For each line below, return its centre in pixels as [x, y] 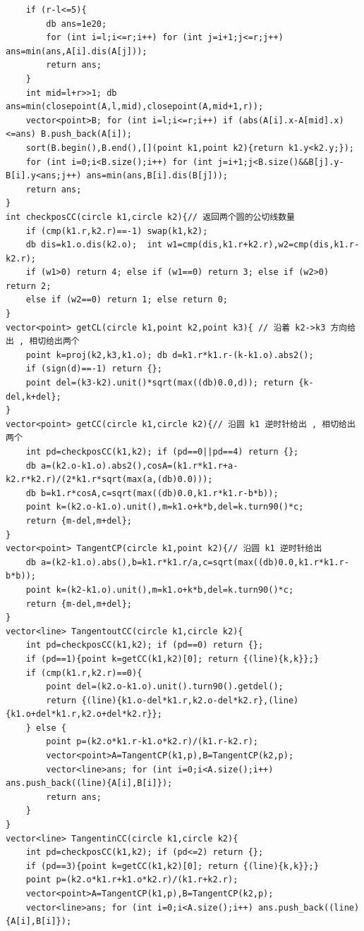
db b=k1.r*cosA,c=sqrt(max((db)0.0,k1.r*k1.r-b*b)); [152, 493]
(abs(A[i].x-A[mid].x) [291, 120]
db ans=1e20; [77, 24]
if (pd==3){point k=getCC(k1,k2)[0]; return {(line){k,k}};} [172, 866]
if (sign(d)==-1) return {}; [94, 369]
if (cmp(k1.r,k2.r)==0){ [84, 673]
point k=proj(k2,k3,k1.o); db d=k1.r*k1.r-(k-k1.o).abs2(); [170, 355]
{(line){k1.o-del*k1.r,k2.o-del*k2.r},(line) [190, 700]
